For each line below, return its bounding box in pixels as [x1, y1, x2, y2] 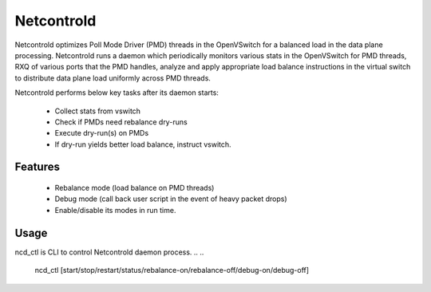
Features [14, 160, 60, 174]
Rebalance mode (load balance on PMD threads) [54, 183, 215, 193]
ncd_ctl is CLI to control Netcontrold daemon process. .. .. [14, 247, 204, 257]
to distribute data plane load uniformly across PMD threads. [14, 73, 212, 83]
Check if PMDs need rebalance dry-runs [54, 116, 188, 127]
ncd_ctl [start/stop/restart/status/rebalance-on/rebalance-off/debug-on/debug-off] [34, 266, 310, 275]
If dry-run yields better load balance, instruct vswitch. [54, 140, 231, 149]
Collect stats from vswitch [54, 106, 141, 116]
